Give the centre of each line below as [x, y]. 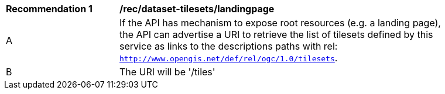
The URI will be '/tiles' [167, 72]
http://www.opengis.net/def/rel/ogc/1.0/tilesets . [229, 58]
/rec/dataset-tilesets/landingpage [197, 9]
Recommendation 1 [49, 9]
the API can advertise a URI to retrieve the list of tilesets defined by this [276, 34]
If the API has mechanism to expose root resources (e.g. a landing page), [280, 23]
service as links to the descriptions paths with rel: [229, 46]
